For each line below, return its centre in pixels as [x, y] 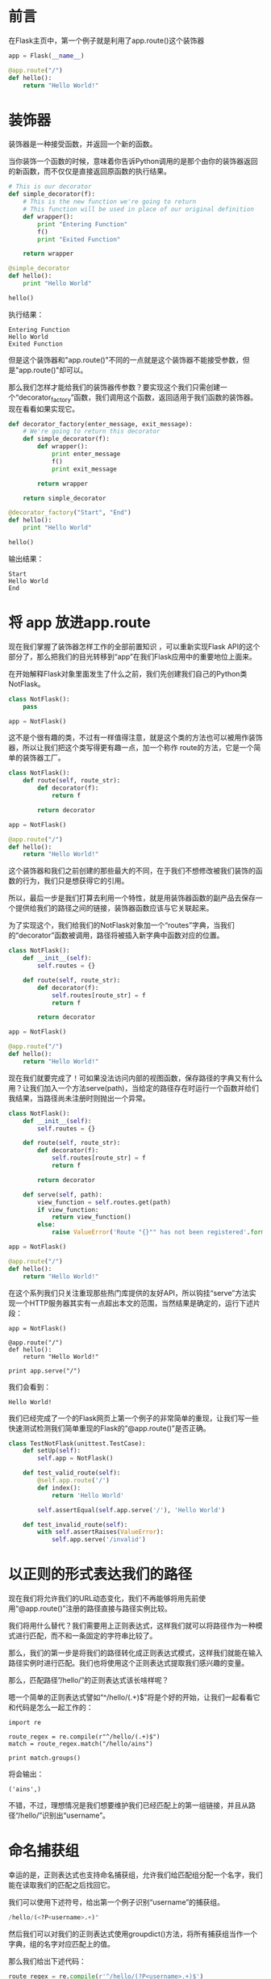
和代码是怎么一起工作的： [51, 1708]
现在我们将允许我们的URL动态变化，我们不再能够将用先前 [104, 1599]
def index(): [59, 1488]
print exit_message [84, 469]
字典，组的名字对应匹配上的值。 [61, 1943]
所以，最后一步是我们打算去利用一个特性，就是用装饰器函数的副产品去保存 [132, 898]
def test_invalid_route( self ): [75, 1524]
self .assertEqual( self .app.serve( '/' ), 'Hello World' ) [131, 1510]
